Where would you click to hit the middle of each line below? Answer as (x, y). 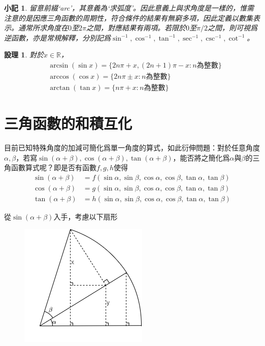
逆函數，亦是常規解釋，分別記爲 (57, 37)
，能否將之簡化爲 (201, 157)
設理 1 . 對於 (24, 55)
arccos (59, 77)
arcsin (59, 65)
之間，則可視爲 (232, 28)
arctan (60, 88)
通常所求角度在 (43, 28)
